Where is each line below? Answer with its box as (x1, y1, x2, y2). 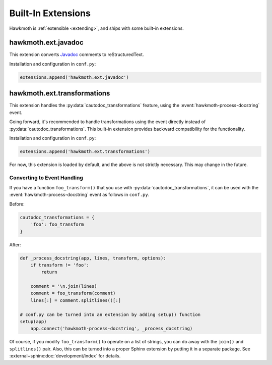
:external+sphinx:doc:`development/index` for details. (9, 353, 121, 359)
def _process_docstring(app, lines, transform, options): (20, 255, 166, 261)
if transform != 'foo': (30, 262, 89, 268)
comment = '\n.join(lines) (30, 283, 98, 289)
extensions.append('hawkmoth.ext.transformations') (20, 148, 151, 154)
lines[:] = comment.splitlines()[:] (30, 297, 121, 303)
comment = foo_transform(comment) (30, 290, 116, 296)
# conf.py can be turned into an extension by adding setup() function (20, 311, 201, 318)
